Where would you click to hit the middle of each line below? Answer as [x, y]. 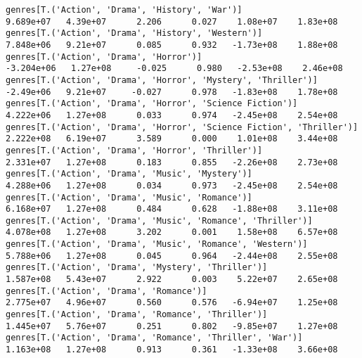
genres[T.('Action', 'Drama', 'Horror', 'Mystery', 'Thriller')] [162, 80]
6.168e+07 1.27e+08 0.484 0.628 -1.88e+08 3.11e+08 [172, 209]
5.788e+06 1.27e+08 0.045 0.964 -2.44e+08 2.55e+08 [172, 256]
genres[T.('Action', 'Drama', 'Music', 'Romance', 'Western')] [157, 244]
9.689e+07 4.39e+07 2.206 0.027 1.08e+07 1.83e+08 [172, 21]
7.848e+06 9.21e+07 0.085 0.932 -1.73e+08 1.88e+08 [172, 45]
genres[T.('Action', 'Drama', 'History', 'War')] [124, 10]
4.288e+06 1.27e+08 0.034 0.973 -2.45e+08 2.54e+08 [172, 185]
